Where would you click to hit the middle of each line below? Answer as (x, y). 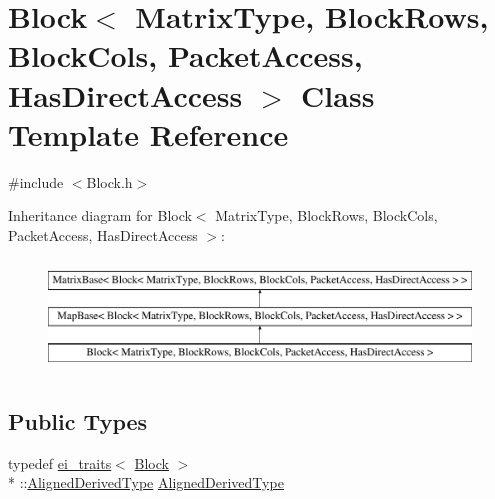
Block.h (109, 181)
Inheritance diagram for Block (100, 215)
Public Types (78, 420)
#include (36, 181)
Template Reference (148, 133)
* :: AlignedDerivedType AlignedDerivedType (146, 482)
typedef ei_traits (60, 462)
